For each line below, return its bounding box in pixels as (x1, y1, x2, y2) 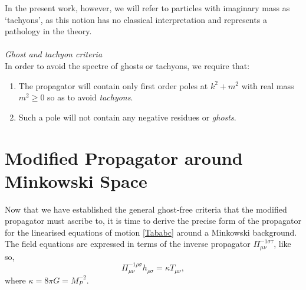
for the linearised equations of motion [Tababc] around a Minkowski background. (5, 226, 297, 238)
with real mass (241, 79, 294, 92)
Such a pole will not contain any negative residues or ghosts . (18, 110, 236, 123)
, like (274, 237, 291, 250)
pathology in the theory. (5, 25, 92, 37)
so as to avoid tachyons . (47, 91, 133, 103)
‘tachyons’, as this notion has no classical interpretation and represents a (5, 13, 267, 25)
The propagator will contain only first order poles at (18, 79, 208, 92)
